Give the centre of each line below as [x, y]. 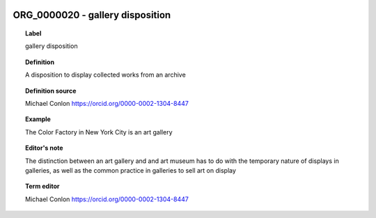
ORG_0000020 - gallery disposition [92, 15]
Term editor [42, 186]
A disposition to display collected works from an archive [105, 75]
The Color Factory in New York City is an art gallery [99, 132]
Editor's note [44, 148]
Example [38, 119]
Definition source [51, 91]
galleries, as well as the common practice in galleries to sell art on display [131, 170]
